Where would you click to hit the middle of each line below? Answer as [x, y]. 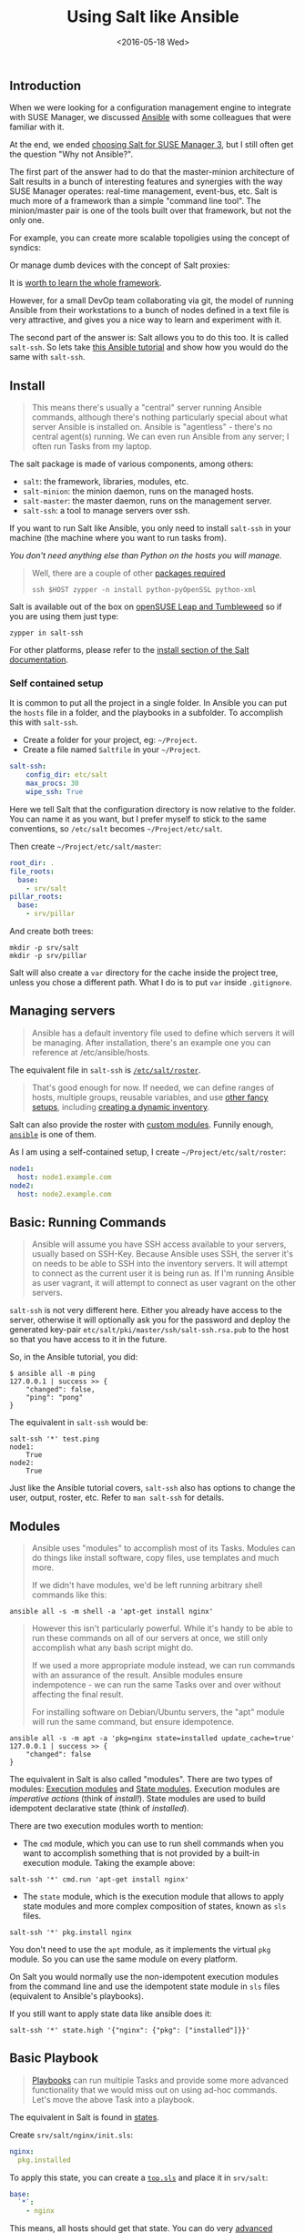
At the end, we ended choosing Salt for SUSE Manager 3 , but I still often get [152, 145]
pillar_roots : [36, 897]
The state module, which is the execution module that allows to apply [153, 1897]
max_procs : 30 [52, 784]
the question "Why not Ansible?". [71, 154]
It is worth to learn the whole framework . [86, 283]
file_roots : [32, 872]
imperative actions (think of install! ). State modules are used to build [137, 1799]
